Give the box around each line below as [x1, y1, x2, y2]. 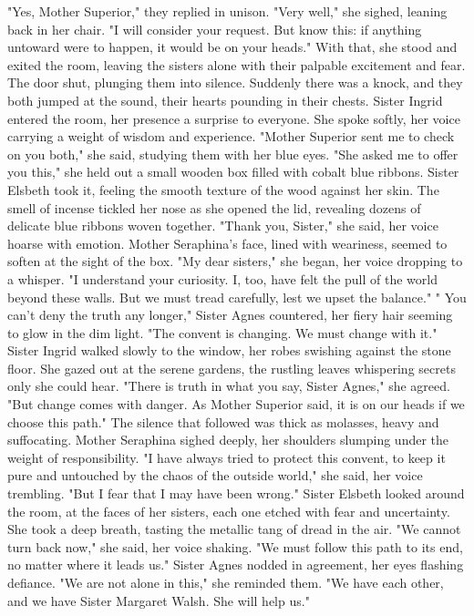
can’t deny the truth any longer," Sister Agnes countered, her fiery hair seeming [7, 305, 453, 324]
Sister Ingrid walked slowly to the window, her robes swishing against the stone [7, 341, 451, 360]
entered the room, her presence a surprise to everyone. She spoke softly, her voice [7, 108, 460, 128]
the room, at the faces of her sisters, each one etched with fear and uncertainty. [7, 501, 450, 520]
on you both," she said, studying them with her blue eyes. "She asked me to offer [7, 144, 459, 163]
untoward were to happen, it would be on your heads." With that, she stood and [7, 37, 458, 56]
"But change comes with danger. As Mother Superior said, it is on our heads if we [7, 395, 465, 414]
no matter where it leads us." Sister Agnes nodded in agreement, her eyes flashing [7, 555, 464, 574]
